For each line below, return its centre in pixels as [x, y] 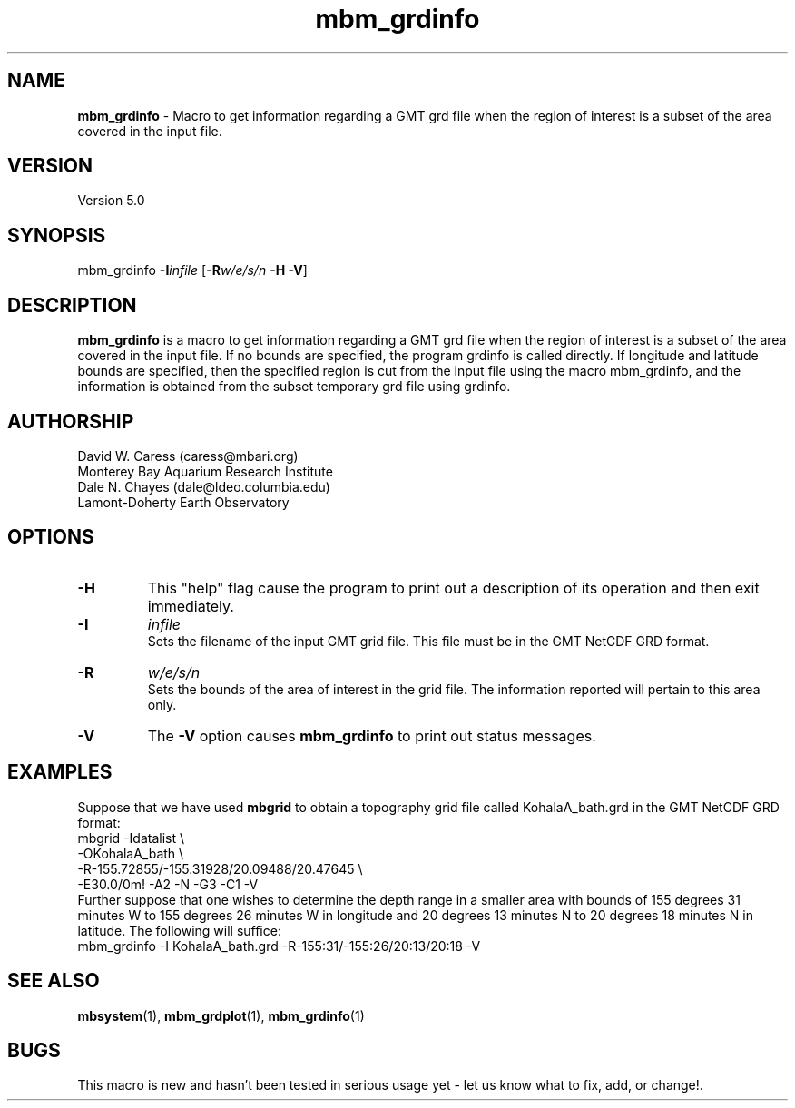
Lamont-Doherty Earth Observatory [183, 502]
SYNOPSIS [57, 235]
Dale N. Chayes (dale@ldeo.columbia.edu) [204, 486]
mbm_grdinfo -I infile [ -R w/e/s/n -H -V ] [192, 270]
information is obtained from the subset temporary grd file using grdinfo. [294, 387]
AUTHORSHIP [71, 421]
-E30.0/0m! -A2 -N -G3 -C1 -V [168, 884]
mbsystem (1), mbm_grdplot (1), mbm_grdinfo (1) [221, 1015]
